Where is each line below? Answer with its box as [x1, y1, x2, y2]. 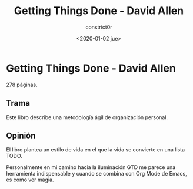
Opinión [6, 130, 36, 140]
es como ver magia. [6, 176, 54, 183]
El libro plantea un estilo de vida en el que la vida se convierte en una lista [6, 146, 185, 153]
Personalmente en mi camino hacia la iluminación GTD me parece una [6, 164, 176, 171]
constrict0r [85, 23, 113, 31]
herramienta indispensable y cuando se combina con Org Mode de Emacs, [6, 170, 187, 177]
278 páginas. [6, 81, 38, 88]
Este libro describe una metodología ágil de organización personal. [6, 113, 168, 121]
